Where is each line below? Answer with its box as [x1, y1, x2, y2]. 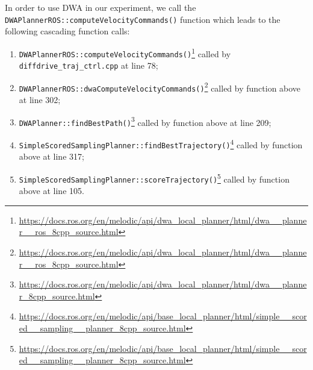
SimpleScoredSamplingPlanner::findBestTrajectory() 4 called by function [19, 137, 303, 151]
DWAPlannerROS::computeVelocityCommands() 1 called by [19, 45, 231, 60]
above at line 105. [19, 184, 84, 197]
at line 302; [19, 93, 61, 106]
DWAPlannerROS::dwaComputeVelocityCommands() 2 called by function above [19, 80, 301, 94]
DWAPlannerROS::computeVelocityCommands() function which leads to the [5, 13, 280, 25]
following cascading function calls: [5, 25, 130, 37]
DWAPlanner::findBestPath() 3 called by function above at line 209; [19, 114, 271, 128]
